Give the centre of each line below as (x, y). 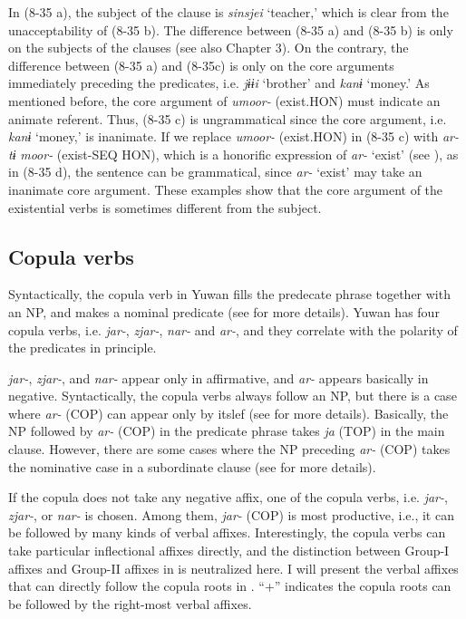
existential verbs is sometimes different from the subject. (165, 207)
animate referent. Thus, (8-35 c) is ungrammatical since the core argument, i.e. (228, 118)
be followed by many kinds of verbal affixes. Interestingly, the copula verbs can (227, 532)
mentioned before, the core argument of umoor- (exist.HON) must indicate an (224, 100)
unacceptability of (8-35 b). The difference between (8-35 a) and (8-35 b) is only (231, 29)
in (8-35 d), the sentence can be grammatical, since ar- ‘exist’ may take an (215, 172)
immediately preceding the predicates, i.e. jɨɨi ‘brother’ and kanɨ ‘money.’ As (219, 83)
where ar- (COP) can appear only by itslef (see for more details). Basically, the (228, 413)
